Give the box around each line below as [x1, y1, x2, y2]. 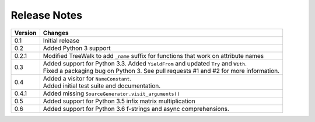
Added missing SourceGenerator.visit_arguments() [43, 89, 180, 97]
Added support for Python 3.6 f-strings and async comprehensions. [43, 104, 230, 113]
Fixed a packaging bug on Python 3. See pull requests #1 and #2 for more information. [43, 67, 280, 75]
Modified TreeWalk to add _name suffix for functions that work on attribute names [43, 51, 264, 60]
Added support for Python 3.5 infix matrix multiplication [43, 97, 195, 105]
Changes [43, 29, 69, 37]
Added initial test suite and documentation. [43, 82, 161, 90]
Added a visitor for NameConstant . [43, 74, 132, 82]
